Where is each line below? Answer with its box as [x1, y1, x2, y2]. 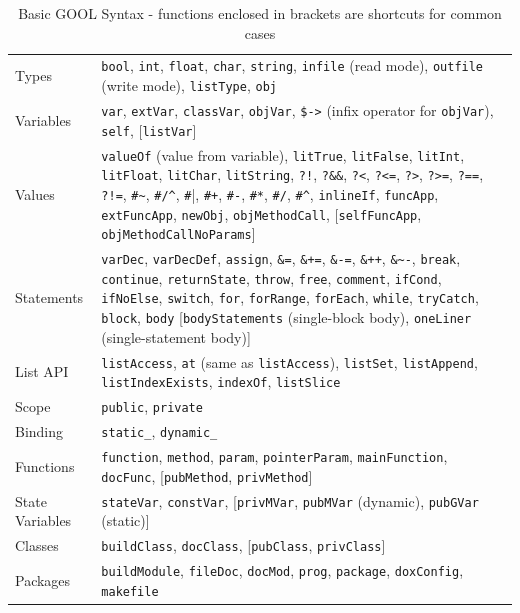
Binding [15, 421, 64, 442]
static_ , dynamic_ [101, 421, 218, 442]
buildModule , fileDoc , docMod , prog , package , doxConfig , [101, 559, 464, 580]
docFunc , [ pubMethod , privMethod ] [101, 465, 313, 486]
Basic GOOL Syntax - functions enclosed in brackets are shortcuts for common [18, 3, 502, 23]
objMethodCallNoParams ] [101, 223, 256, 244]
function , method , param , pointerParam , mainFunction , [101, 445, 448, 466]
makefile [101, 584, 159, 599]
